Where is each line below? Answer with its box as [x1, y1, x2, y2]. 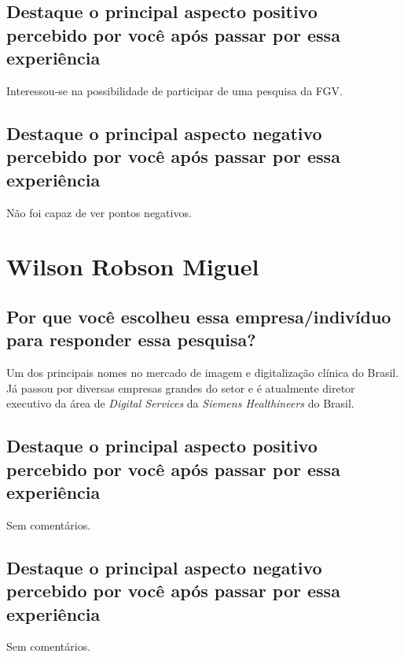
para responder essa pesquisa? [6, 327, 256, 352]
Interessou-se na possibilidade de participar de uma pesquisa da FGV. [6, 82, 343, 98]
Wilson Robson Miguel [6, 250, 259, 282]
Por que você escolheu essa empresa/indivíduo [6, 304, 391, 328]
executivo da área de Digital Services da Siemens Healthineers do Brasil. [6, 395, 354, 412]
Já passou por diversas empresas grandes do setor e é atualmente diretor [6, 379, 355, 396]
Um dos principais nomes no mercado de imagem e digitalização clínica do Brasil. [6, 364, 399, 381]
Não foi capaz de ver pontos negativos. [6, 204, 192, 220]
